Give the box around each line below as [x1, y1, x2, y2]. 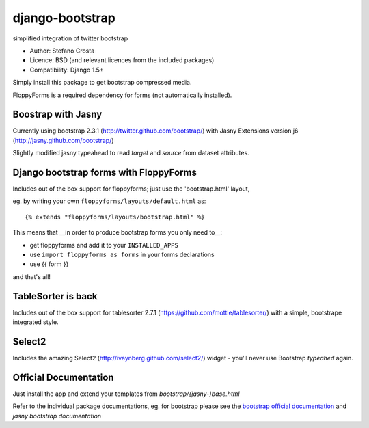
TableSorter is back [12, 291, 98, 302]
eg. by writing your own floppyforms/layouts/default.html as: [12, 197, 206, 205]
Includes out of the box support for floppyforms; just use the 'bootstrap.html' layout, [12, 185, 250, 193]
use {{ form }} [29, 260, 69, 268]
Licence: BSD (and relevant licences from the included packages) [29, 56, 215, 64]
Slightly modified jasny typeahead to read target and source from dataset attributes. [12, 149, 249, 157]
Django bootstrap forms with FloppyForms [12, 167, 197, 178]
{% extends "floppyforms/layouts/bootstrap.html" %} [25, 213, 205, 221]
